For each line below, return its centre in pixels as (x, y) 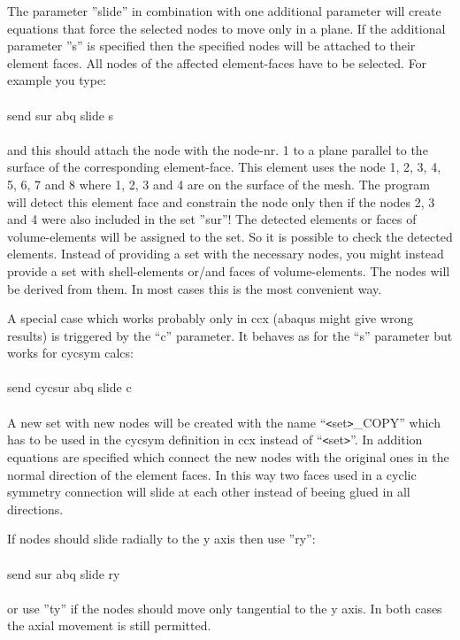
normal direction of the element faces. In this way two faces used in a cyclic (212, 474)
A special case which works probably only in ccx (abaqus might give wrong (211, 318)
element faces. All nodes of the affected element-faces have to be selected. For (217, 62)
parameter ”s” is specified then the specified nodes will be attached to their (211, 46)
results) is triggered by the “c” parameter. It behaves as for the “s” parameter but (230, 335)
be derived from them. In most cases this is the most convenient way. (195, 288)
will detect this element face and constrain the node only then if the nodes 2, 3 (221, 201)
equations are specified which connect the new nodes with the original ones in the (228, 456)
